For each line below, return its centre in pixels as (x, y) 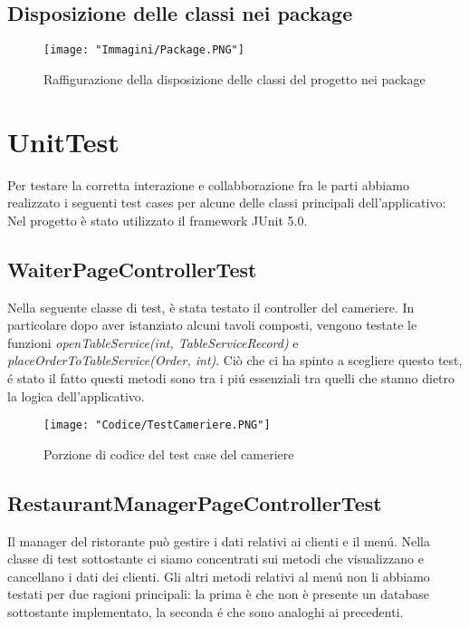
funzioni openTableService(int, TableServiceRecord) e (153, 342)
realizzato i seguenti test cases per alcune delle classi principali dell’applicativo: (227, 203)
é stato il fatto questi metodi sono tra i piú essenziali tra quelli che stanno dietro (231, 377)
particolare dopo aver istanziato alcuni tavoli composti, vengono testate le (212, 325)
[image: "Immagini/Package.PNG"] (144, 50)
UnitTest (63, 141)
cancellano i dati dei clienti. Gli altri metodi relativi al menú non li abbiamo (219, 576)
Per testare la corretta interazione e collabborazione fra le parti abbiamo (208, 184)
